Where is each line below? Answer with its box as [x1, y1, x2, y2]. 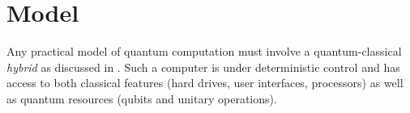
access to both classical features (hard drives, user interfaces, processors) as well [6, 74, 404, 91]
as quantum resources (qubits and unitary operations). [6, 90, 277, 107]
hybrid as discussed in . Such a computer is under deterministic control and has [6, 58, 400, 75]
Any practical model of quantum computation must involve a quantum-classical [6, 43, 402, 60]
